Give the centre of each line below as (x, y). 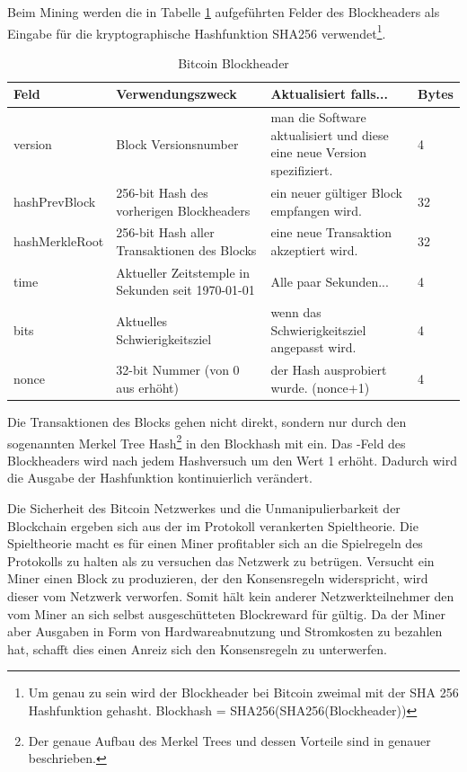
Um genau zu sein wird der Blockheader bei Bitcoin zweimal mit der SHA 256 (243, 692)
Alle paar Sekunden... (330, 281)
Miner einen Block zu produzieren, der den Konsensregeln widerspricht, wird (218, 578)
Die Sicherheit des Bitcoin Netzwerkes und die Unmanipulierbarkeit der (204, 507)
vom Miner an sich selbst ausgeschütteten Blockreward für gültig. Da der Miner (226, 613)
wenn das (296, 312)
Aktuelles (142, 321)
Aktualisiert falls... (329, 94)
